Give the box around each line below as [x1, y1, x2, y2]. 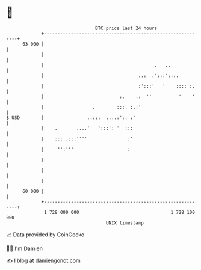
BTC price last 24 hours [95, 25, 158, 31]
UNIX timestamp [105, 219, 144, 226]
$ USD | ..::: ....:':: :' [6, 114, 136, 121]
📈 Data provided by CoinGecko [6, 231, 85, 238]
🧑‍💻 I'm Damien [6, 245, 43, 252]
